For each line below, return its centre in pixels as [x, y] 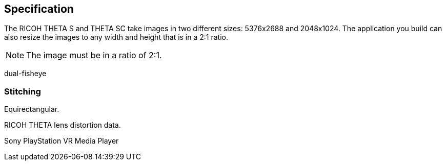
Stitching [23, 91]
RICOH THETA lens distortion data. [63, 125]
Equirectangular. [32, 109]
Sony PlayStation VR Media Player [62, 141]
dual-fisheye [25, 74]
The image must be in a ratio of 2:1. [94, 55]
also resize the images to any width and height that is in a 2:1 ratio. [116, 37]
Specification [39, 9]
